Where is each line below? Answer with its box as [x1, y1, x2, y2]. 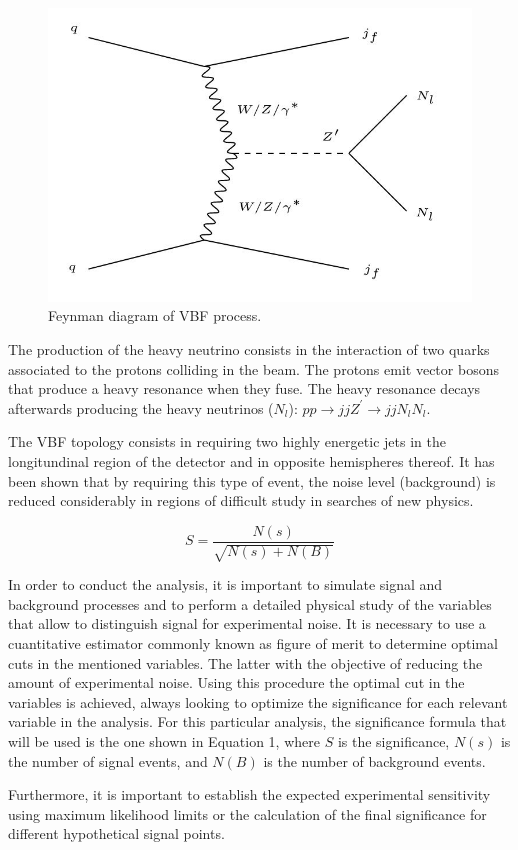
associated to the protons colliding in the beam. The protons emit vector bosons [8, 358, 499, 379]
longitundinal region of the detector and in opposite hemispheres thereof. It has [8, 451, 495, 471]
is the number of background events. [263, 750, 486, 771]
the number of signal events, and [8, 750, 208, 771]
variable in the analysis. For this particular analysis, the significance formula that [8, 711, 507, 732]
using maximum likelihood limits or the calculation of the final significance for [8, 803, 487, 824]
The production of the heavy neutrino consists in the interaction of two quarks [8, 339, 490, 360]
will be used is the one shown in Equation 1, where [8, 730, 320, 751]
